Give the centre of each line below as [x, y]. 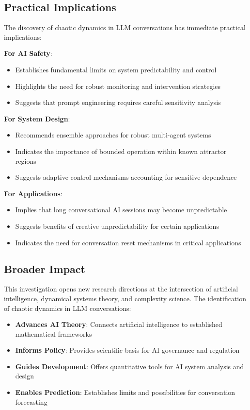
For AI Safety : [28, 53]
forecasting [31, 401]
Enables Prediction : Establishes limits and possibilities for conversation [125, 392]
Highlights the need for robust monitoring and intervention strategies [118, 86]
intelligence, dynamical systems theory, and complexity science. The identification [125, 298]
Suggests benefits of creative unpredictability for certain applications [117, 226]
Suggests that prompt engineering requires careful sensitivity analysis [118, 102]
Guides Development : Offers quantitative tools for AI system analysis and [130, 366]
